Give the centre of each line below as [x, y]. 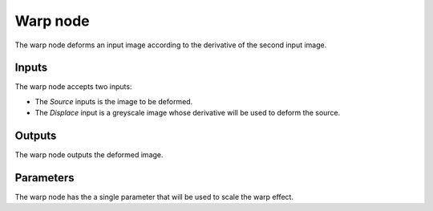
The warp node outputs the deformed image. [89, 155]
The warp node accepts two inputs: [73, 87]
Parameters [45, 178]
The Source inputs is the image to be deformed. [114, 101]
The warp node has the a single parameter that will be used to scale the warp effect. [154, 197]
